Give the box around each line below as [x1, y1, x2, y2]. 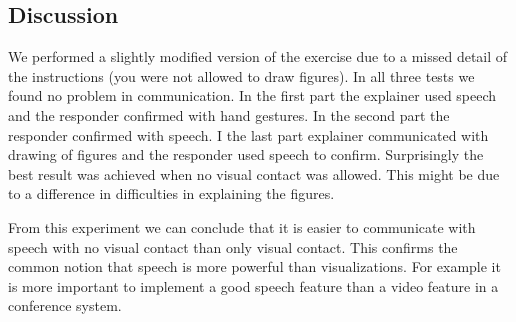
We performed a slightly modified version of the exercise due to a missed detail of [8, 46, 508, 67]
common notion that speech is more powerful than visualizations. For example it [8, 256, 501, 277]
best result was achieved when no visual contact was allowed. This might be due [8, 163, 500, 184]
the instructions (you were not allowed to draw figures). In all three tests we [8, 65, 475, 86]
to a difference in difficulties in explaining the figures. [8, 183, 335, 204]
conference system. [8, 295, 122, 316]
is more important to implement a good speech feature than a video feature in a [8, 275, 499, 296]
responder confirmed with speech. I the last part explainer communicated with [8, 124, 489, 145]
